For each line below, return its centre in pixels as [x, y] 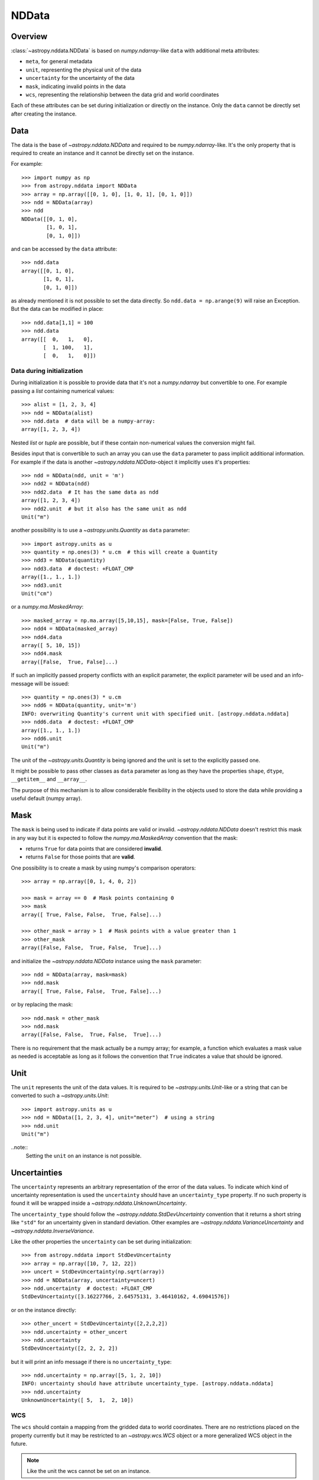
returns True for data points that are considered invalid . [94, 848]
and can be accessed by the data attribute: [64, 249]
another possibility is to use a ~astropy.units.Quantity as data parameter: [100, 530]
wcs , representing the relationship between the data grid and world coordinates [122, 95]
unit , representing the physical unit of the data [84, 70]
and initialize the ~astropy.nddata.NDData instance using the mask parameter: [106, 961]
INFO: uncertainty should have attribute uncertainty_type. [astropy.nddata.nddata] [148, 1384]
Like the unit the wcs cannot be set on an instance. [89, 1471]
